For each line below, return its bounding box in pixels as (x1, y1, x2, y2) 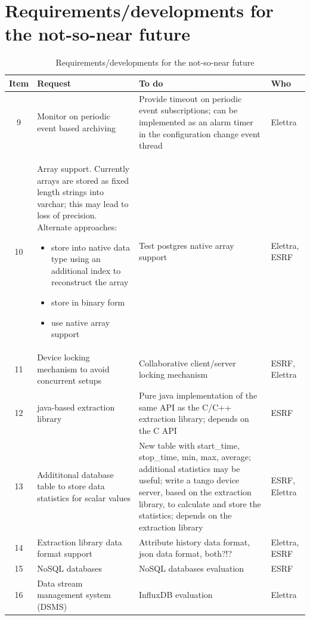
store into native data (51, 240, 130, 253)
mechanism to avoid (37, 362, 110, 375)
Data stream (37, 576, 83, 589)
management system (37, 588, 111, 601)
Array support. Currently (37, 162, 130, 174)
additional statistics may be (138, 462, 240, 474)
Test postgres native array (138, 239, 234, 251)
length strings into (37, 186, 104, 198)
